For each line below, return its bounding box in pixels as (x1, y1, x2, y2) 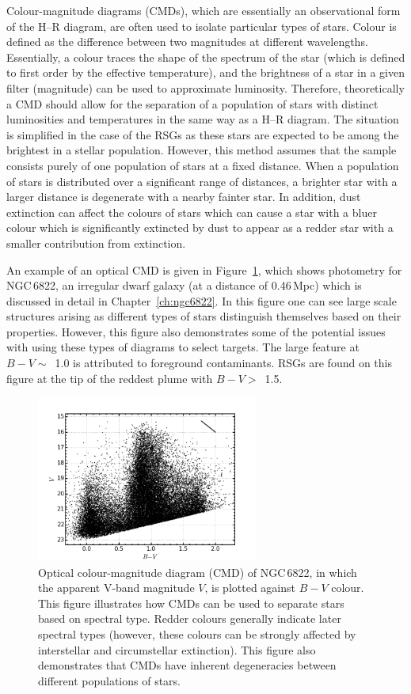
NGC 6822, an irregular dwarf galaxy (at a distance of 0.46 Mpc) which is (6, 277, 362, 294)
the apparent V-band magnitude (38, 579, 195, 596)
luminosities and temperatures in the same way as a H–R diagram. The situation (6, 111, 399, 127)
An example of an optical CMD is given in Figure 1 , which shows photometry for (6, 261, 402, 278)
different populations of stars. (38, 672, 181, 688)
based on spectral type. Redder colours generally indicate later (38, 610, 341, 627)
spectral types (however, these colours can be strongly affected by (38, 625, 356, 642)
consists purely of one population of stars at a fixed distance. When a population (6, 157, 399, 173)
